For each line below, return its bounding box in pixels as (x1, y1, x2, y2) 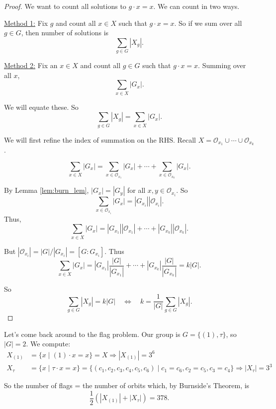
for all (127, 185, 146, 195)
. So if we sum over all (174, 17, 242, 28)
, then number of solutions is (21, 27, 109, 38)
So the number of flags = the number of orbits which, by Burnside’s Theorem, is (4, 380, 250, 391)
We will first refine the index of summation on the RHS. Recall (4, 134, 196, 145)
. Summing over (198, 60, 246, 71)
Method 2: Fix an (4, 60, 58, 71)
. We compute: (26, 338, 71, 349)
